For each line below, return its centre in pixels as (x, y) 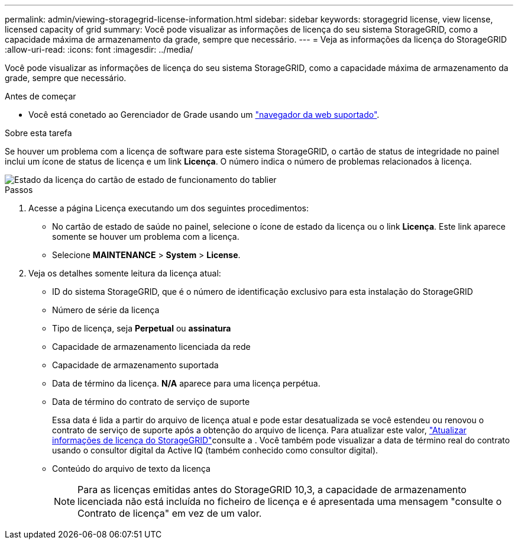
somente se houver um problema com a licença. (146, 236)
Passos (19, 190)
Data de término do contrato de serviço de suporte (151, 402)
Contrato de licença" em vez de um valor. (170, 513)
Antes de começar (41, 96)
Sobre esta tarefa (38, 133)
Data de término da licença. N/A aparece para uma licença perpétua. (186, 383)
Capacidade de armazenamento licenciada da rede (151, 347)
